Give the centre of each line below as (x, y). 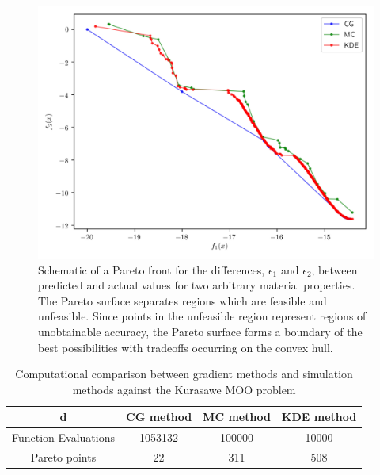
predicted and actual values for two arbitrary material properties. (197, 285)
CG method (159, 417)
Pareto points (63, 457)
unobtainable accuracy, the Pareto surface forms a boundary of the (200, 331)
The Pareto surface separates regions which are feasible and (182, 300)
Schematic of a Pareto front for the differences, (152, 269)
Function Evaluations (64, 437)
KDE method (319, 417)
